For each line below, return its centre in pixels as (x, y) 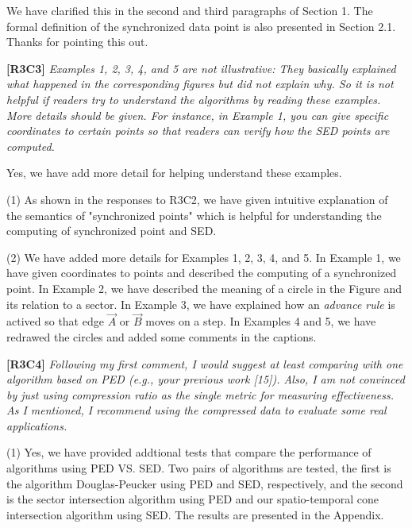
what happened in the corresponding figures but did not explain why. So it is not (200, 84)
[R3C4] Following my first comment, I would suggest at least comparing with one (205, 363)
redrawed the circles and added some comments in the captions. (162, 336)
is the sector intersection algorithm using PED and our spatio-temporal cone (193, 499)
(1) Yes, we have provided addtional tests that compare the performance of (189, 452)
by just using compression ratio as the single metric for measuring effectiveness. (200, 394)
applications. (37, 425)
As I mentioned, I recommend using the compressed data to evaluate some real (196, 410)
